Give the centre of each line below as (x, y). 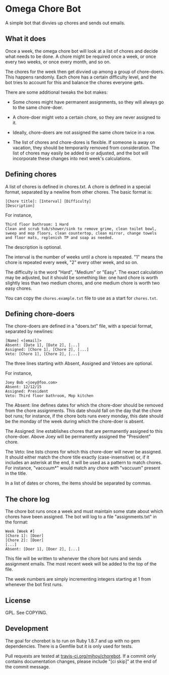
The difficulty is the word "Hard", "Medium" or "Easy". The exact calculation (84, 272)
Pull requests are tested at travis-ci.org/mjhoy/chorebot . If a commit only (81, 656)
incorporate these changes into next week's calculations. (72, 158)
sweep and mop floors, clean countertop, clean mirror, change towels (81, 233)
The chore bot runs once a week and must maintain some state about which (84, 511)
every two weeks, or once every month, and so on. (58, 62)
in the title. (16, 473)
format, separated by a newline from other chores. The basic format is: (79, 192)
